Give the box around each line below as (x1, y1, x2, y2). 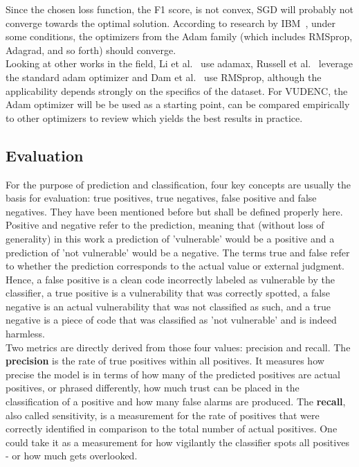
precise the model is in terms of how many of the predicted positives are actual (6, 367, 340, 381)
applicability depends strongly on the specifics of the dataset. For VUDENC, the (6, 83, 348, 98)
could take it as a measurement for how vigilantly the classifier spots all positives (6, 434, 349, 449)
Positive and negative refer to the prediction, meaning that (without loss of (6, 218, 324, 232)
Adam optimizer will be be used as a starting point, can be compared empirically (6, 97, 350, 112)
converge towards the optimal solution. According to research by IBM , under (6, 15, 336, 30)
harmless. (6, 326, 45, 341)
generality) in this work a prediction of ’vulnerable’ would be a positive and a (6, 231, 335, 245)
